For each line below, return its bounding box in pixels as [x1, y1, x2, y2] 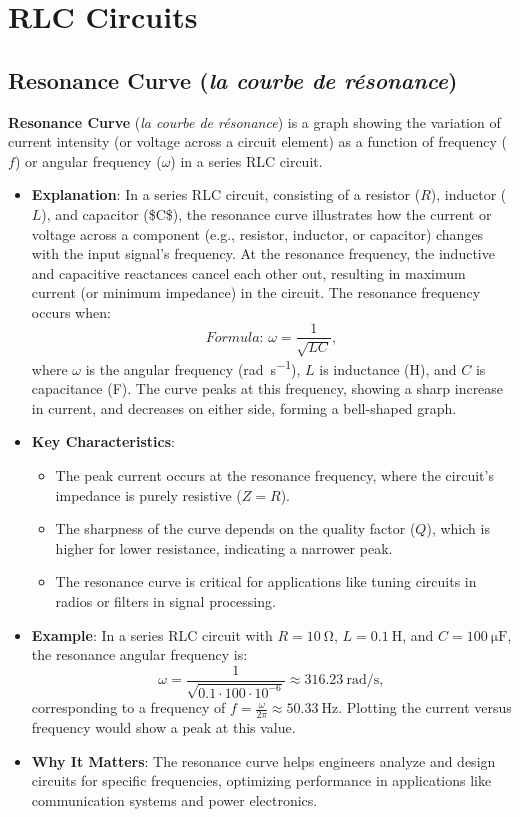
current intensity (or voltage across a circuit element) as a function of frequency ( [8, 131, 508, 152]
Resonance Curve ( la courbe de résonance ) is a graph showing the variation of [8, 111, 501, 132]
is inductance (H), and [319, 358, 457, 379]
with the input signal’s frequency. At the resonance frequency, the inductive [31, 243, 495, 264]
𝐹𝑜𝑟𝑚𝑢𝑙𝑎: [205, 330, 264, 345]
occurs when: [31, 301, 111, 322]
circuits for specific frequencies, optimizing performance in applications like [31, 770, 492, 791]
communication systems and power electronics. [31, 789, 318, 810]
